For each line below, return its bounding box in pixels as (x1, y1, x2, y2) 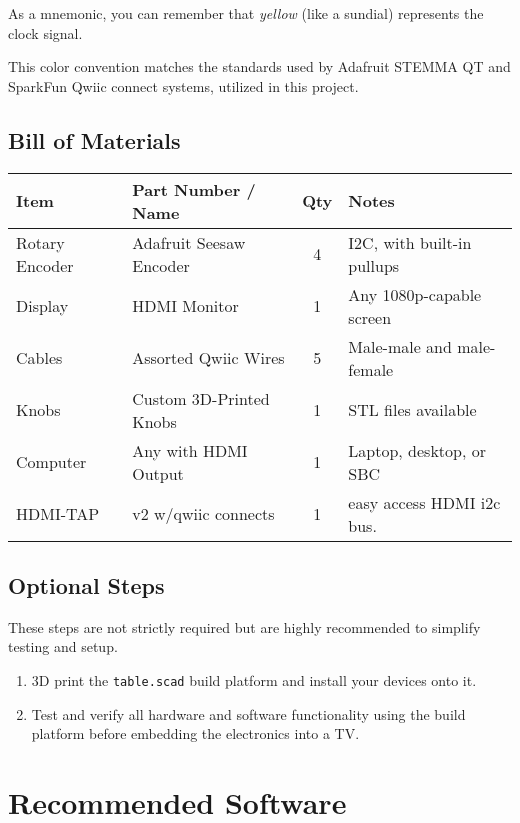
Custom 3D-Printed (132, 386, 270, 410)
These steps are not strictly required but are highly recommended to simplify (8, 616, 481, 637)
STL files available (348, 398, 477, 422)
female (348, 357, 394, 381)
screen (348, 305, 392, 329)
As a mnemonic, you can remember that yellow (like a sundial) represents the (8, 3, 484, 23)
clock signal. (8, 22, 83, 43)
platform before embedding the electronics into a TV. (31, 723, 360, 744)
